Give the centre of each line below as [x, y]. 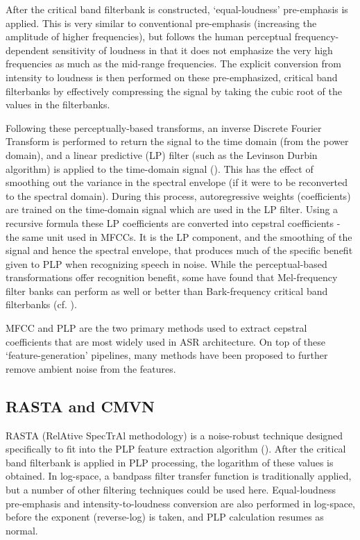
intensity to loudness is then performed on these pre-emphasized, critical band [172, 77]
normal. [22, 530]
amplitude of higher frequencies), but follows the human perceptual [149, 36]
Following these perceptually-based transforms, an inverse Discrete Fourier [164, 127]
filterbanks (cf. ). [41, 304]
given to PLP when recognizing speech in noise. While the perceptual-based [166, 263]
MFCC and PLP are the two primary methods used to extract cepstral [156, 328]
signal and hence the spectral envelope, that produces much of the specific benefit [179, 250]
